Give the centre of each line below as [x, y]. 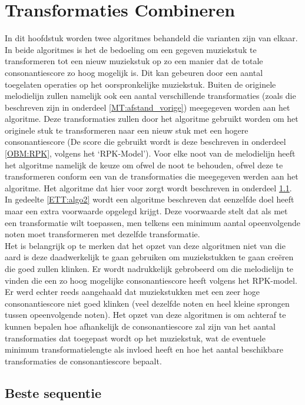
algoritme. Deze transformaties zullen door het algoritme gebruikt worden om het [152, 119]
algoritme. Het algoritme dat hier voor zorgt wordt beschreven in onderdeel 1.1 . [148, 187]
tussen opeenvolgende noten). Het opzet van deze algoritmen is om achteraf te [145, 315]
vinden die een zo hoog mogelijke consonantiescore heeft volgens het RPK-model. [151, 280]
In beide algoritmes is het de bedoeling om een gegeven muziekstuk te [131, 49]
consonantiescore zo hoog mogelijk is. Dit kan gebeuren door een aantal [134, 72]
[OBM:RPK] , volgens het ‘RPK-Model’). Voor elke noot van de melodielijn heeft [150, 153]
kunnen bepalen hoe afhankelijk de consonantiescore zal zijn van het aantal [140, 326]
